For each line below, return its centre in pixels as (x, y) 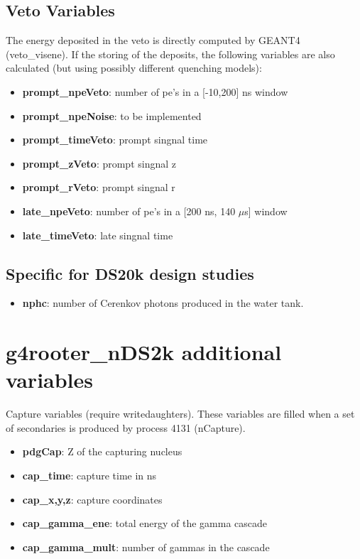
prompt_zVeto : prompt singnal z (99, 163)
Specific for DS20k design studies (130, 273)
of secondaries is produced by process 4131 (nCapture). (126, 427)
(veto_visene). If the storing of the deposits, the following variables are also (170, 54)
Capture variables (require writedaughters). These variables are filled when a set (180, 414)
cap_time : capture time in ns (89, 476)
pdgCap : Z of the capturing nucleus (102, 451)
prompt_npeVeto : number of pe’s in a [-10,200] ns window (155, 91)
